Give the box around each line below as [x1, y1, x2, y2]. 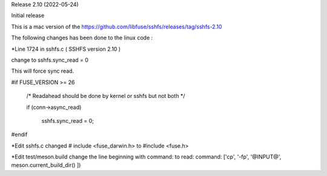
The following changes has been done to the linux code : [11, 34, 153, 42]
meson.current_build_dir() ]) [11, 161, 81, 169]
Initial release [11, 12, 45, 19]
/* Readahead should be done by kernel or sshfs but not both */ [26, 93, 185, 100]
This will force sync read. [11, 67, 74, 75]
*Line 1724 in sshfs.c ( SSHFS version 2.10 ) [11, 45, 121, 53]
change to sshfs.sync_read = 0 [11, 56, 89, 64]
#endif [11, 131, 28, 139]
